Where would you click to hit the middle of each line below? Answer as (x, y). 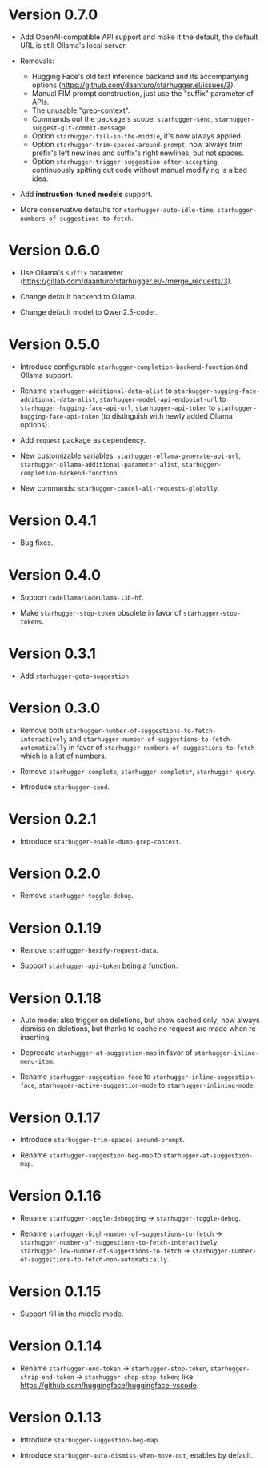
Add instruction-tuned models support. (86, 194)
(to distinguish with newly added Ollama (167, 416)
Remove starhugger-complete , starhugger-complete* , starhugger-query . (138, 771)
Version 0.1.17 (54, 1117)
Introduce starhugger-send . (65, 787)
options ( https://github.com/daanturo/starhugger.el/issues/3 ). (134, 85)
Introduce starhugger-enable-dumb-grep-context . (100, 841)
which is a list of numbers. (63, 756)
